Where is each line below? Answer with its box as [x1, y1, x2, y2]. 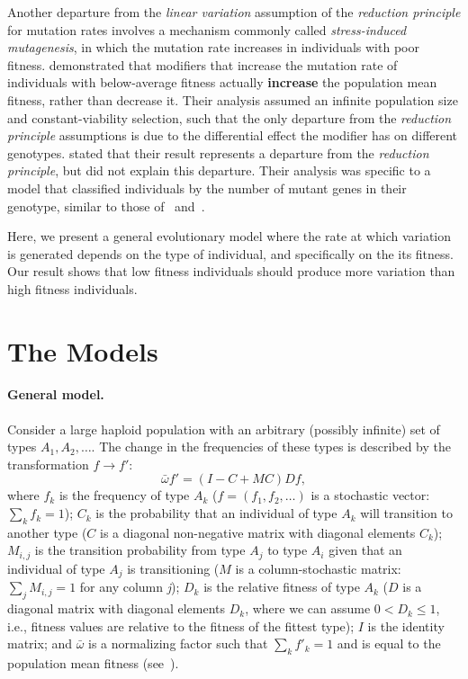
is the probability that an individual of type [95, 504, 337, 523]
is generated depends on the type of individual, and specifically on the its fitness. [7, 244, 454, 263]
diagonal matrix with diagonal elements [7, 599, 226, 618]
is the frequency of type [58, 486, 190, 505]
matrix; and [7, 634, 73, 653]
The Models [7, 332, 158, 369]
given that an [328, 541, 402, 559]
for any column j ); [79, 577, 180, 596]
